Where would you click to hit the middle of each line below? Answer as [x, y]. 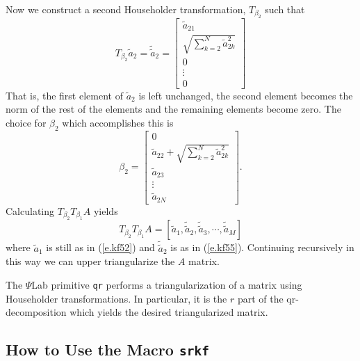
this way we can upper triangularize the [90, 261]
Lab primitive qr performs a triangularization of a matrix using [167, 284]
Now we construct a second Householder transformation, [126, 9]
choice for [26, 122]
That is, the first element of [64, 95]
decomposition [36, 312]
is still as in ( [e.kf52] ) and [100, 247]
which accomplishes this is [118, 122]
